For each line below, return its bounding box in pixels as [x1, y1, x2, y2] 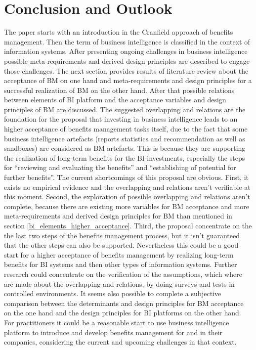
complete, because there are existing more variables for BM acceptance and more [4, 201, 250, 211]
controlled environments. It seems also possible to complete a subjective [4, 288, 221, 299]
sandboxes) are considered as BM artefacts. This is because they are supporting [4, 143, 246, 153]
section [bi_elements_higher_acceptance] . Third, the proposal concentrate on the [4, 220, 252, 230]
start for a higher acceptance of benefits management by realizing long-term [4, 249, 234, 260]
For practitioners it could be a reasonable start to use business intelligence [4, 317, 229, 327]
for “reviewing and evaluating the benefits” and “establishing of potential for [4, 162, 236, 173]
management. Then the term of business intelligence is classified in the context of [4, 36, 250, 46]
